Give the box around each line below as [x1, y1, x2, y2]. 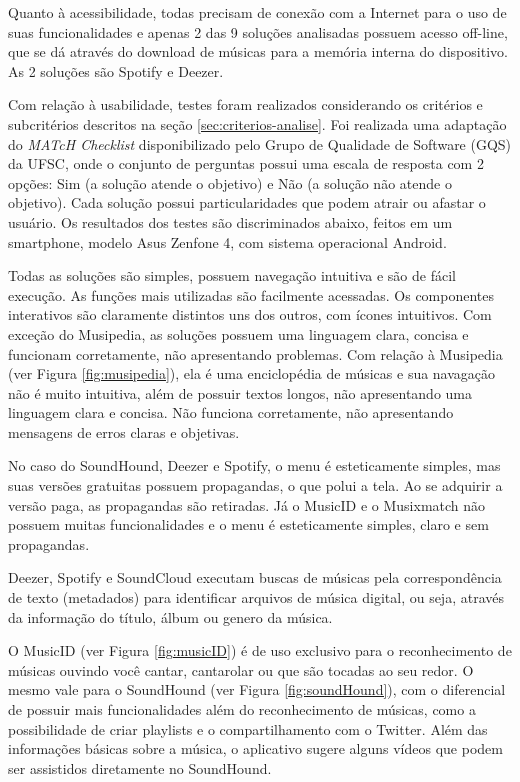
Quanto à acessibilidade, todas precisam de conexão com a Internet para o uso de [8, 2, 507, 22]
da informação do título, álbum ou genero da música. [8, 606, 333, 627]
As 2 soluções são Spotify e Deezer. [8, 60, 224, 81]
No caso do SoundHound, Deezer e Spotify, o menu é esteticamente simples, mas [8, 455, 501, 476]
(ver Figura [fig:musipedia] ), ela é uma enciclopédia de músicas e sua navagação [8, 363, 496, 384]
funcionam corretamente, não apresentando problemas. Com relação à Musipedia [8, 343, 503, 364]
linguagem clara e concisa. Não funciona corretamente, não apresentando [8, 402, 454, 423]
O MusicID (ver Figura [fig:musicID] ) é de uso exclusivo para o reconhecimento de [8, 640, 512, 661]
